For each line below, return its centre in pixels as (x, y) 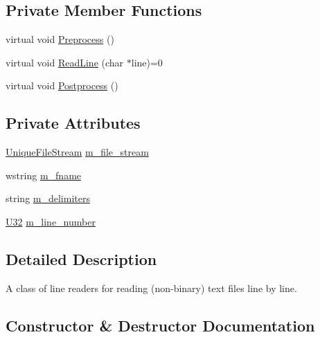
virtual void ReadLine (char (65, 62)
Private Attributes (73, 123)
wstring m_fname (44, 175)
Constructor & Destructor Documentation (160, 325)
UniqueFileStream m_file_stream (77, 152)
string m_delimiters (48, 198)
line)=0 (147, 62)
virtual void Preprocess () (60, 39)
